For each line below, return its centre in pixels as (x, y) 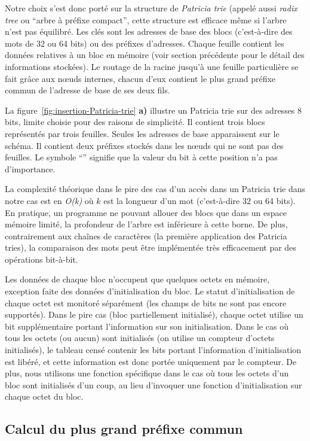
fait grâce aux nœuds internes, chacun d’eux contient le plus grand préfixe (140, 78)
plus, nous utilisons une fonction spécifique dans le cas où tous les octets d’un (147, 373)
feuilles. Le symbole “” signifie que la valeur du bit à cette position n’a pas (141, 157)
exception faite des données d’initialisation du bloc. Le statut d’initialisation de (150, 291)
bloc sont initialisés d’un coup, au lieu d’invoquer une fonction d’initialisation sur (154, 384)
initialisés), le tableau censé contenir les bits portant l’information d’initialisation (153, 350)
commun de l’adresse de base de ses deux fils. (88, 90)
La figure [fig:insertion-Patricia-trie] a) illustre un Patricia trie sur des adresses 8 (154, 110)
